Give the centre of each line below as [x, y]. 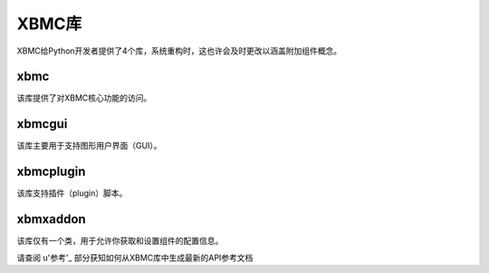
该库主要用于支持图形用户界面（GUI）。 [89, 146]
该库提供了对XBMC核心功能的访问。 [84, 98]
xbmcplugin [51, 172]
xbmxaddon [51, 219]
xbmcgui [42, 124]
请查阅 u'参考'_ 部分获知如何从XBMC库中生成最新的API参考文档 [135, 258]
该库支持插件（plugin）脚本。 [72, 193]
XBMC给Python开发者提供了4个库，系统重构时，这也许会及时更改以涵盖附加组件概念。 [179, 51]
